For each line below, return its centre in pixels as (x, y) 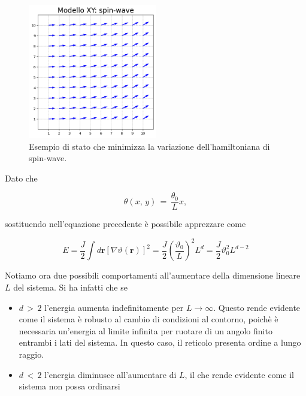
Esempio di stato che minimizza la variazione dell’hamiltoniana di (149, 146)
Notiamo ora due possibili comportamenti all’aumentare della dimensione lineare (153, 275)
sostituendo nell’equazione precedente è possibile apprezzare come (125, 224)
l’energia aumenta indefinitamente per (114, 307)
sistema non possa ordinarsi (69, 386)
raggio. (31, 354)
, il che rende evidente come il (239, 374)
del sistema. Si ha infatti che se (70, 287)
